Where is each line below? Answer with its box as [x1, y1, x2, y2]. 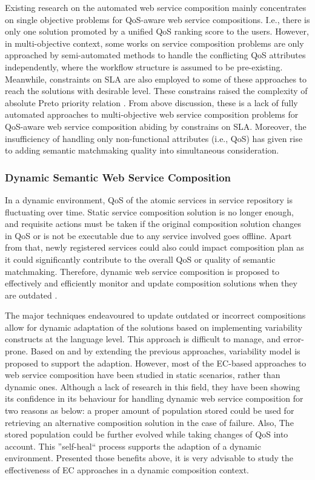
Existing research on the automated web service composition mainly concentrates [5, 1, 307, 13]
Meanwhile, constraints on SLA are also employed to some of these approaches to [5, 72, 307, 85]
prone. [5, 345, 28, 357]
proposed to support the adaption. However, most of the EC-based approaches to [5, 356, 307, 369]
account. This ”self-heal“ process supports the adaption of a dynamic [5, 439, 261, 452]
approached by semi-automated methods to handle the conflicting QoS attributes [5, 49, 306, 61]
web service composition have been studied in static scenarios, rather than [5, 368, 280, 381]
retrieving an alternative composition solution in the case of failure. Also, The [5, 416, 294, 428]
